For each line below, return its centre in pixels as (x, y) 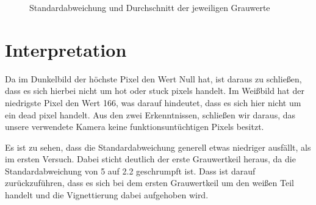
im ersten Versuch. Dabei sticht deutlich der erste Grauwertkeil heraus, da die (150, 159)
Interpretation (66, 49)
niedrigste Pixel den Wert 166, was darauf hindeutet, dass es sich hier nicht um (153, 102)
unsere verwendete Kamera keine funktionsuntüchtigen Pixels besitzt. (135, 127)
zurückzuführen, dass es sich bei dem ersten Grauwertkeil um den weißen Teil (149, 183)
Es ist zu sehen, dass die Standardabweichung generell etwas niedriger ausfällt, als (158, 147)
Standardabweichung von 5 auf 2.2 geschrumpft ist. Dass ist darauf (130, 171)
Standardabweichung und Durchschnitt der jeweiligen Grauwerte (150, 7)
